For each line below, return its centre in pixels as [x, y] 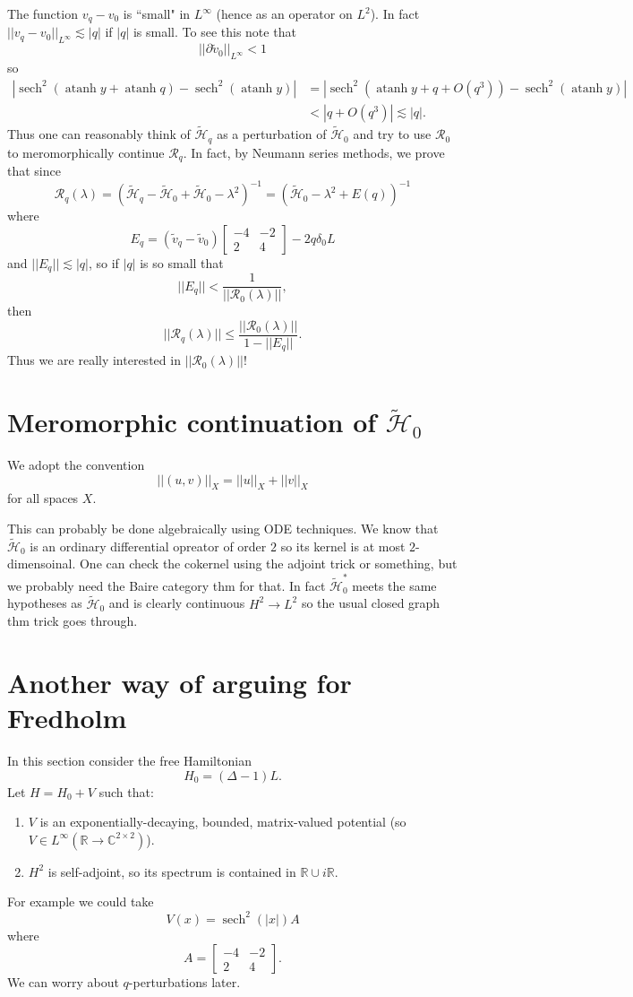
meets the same [394, 585]
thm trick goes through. [73, 621]
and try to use [392, 134]
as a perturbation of [272, 134]
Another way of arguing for [180, 682]
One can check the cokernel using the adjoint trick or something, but [268, 564]
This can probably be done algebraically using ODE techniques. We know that [223, 529]
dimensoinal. [42, 564]
